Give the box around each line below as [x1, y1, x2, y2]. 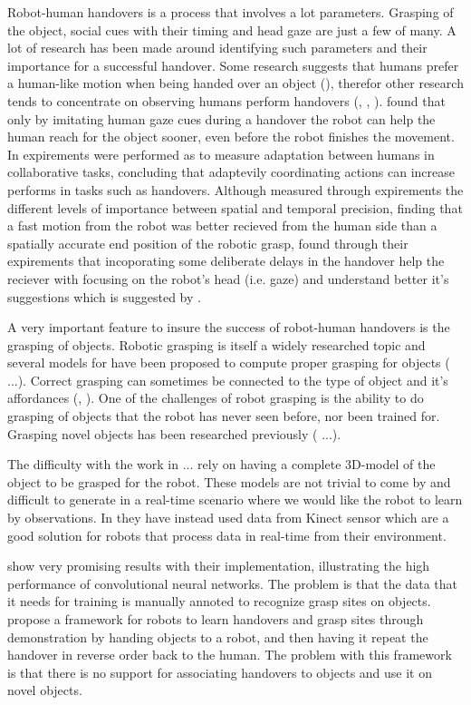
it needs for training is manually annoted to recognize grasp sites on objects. [7, 592, 431, 611]
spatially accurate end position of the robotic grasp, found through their [7, 233, 409, 252]
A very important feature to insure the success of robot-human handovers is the [7, 318, 450, 337]
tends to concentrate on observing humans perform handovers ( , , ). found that [7, 91, 446, 110]
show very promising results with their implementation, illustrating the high [7, 556, 430, 575]
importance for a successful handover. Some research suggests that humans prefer [7, 55, 459, 74]
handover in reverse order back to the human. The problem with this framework [7, 645, 452, 664]
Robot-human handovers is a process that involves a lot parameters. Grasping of [7, 3, 454, 21]
